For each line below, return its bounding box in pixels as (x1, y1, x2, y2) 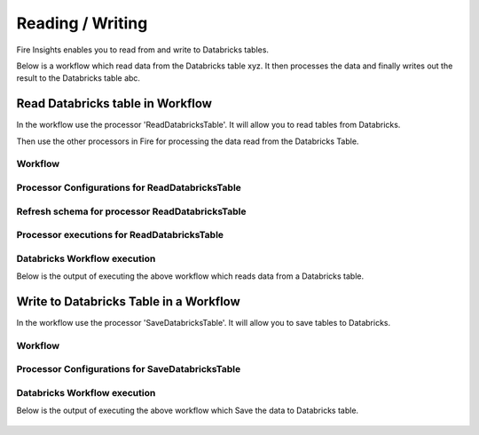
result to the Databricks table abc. (16, 73, 141, 83)
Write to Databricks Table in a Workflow (16, 294, 241, 309)
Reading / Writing (16, 13, 148, 33)
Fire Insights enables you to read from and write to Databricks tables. (16, 44, 270, 55)
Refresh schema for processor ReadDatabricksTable (16, 205, 247, 217)
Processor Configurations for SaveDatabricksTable (16, 363, 241, 376)
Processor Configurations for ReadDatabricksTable (16, 181, 241, 194)
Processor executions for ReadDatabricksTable (16, 229, 224, 241)
